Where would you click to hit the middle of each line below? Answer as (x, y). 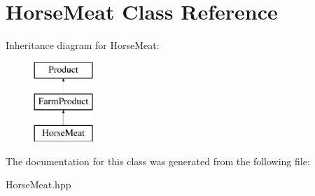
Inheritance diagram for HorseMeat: (83, 45)
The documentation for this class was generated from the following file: (158, 161)
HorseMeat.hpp (38, 184)
